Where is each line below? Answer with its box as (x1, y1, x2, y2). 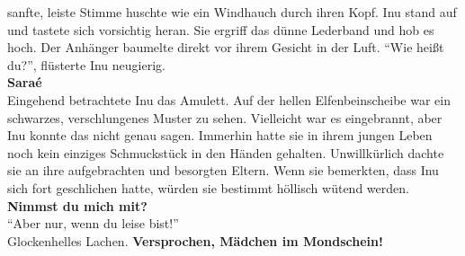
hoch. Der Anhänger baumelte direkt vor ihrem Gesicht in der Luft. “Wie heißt (7, 38, 444, 57)
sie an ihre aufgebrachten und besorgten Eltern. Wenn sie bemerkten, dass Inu (7, 161, 439, 180)
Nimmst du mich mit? (7, 196, 148, 215)
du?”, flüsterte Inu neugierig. (7, 55, 165, 74)
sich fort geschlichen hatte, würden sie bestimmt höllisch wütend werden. (7, 178, 409, 197)
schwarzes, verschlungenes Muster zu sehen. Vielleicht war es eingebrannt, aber (7, 108, 443, 127)
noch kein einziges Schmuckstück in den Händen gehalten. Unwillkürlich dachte (7, 143, 444, 162)
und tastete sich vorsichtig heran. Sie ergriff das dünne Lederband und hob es (7, 20, 434, 39)
